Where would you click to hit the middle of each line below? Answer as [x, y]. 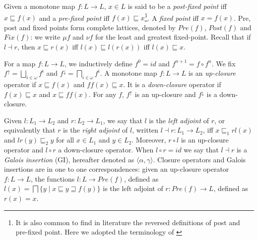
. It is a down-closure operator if [172, 84]
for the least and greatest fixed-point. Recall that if [173, 37]
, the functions [53, 178]
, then [26, 47]
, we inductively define [98, 63]
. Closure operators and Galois [199, 159]
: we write [45, 37]
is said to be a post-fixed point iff [177, 6]
